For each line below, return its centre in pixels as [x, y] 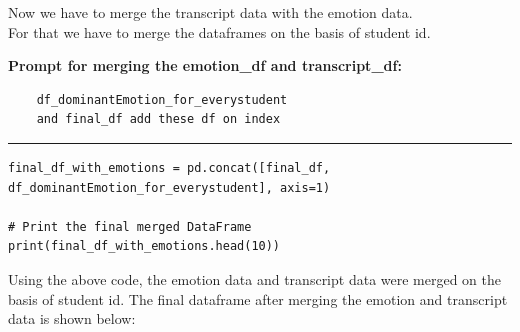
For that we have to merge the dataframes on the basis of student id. [219, 31]
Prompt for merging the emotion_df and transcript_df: [205, 65]
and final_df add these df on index [158, 119]
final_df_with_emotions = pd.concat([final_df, [169, 167]
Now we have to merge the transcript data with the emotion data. [210, 12]
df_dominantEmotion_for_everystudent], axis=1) [169, 187]
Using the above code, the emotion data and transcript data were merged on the [255, 278]
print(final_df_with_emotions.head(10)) [144, 246]
